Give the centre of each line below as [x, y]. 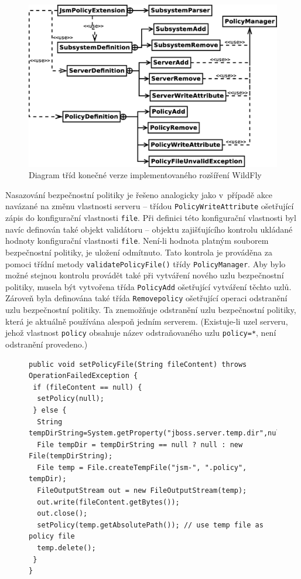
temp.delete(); [66, 548]
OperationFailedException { [83, 376]
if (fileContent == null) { [88, 387]
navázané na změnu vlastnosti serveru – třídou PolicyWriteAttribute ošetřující [150, 206]
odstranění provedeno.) [47, 344]
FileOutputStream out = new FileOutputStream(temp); [142, 491]
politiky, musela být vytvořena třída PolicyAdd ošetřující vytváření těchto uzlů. [148, 286]
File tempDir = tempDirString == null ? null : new [140, 445]
